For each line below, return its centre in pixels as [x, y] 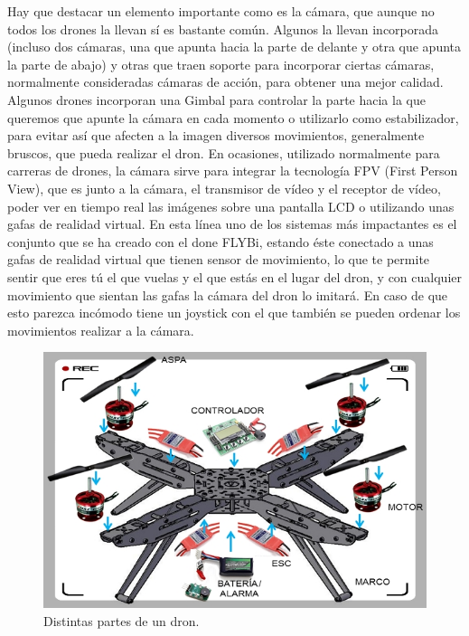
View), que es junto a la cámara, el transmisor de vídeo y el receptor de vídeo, [224, 188]
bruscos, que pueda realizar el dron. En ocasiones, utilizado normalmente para [224, 152]
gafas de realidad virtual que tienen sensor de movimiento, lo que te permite [219, 259]
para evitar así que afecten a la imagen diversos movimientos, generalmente [216, 135]
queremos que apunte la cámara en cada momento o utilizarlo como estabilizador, [233, 117]
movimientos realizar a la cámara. [101, 330]
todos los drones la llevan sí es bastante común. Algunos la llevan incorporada [223, 28]
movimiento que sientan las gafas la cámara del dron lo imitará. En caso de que [228, 294]
